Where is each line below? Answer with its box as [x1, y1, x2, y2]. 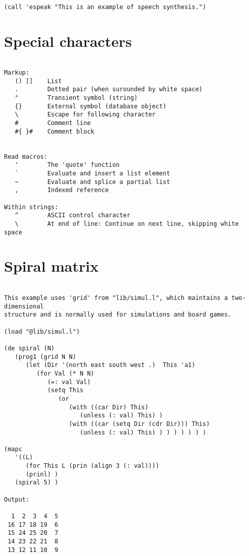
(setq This [47, 387, 84, 394]
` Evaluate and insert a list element [15, 169, 170, 177]
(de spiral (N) [4, 344, 55, 352]
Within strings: [4, 203, 58, 211]
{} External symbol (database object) [15, 102, 167, 110]
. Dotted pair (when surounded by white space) [15, 86, 203, 93]
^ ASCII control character [15, 212, 131, 219]
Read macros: [4, 153, 47, 160]
